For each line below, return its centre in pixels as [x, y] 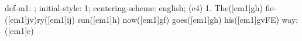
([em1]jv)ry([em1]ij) [40, 19]
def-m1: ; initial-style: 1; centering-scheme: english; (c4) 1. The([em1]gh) [134, 8]
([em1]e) [19, 31]
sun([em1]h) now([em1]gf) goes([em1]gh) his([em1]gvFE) [178, 19]
